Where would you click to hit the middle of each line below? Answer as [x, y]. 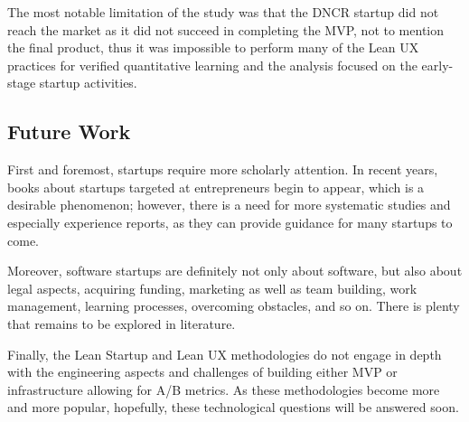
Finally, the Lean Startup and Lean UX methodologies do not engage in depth [225, 354]
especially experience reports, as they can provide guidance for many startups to [230, 222]
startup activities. [88, 83]
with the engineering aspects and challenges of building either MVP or [202, 372]
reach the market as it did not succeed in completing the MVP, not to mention [226, 29]
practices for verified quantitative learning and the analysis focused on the [212, 65]
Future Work [69, 131]
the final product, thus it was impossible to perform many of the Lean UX [213, 47]
